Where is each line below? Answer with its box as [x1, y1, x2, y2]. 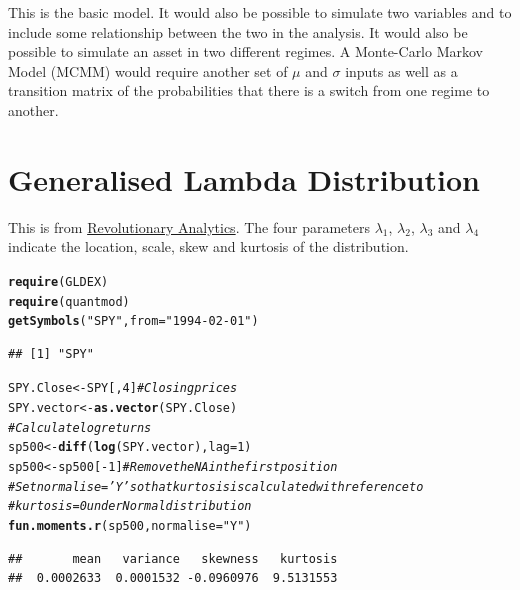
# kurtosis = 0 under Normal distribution [8, 499, 252, 514]
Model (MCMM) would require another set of [8, 60, 288, 81]
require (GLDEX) [8, 274, 109, 289]
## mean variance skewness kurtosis [8, 551, 338, 566]
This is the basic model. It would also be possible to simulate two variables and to [8, 2, 512, 22]
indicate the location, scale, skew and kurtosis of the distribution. [8, 236, 409, 257]
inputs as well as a [345, 60, 458, 81]
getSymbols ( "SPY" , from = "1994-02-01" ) [8, 314, 259, 329]
